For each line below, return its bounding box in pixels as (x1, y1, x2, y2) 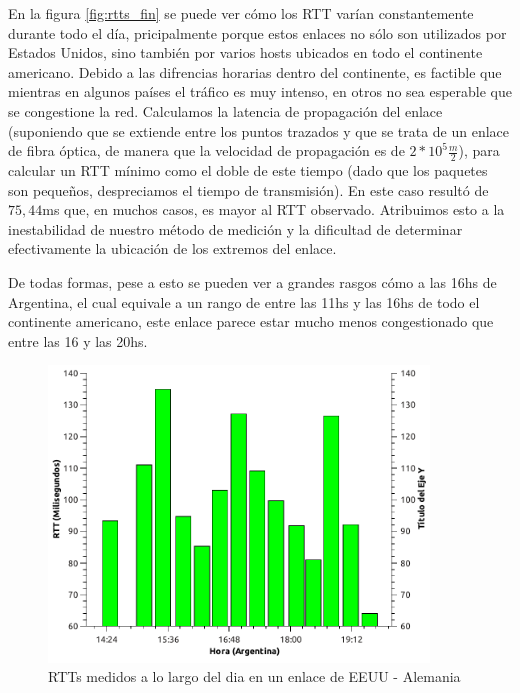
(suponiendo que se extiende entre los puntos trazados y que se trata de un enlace (8, 120, 510, 141)
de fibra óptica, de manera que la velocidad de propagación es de (8, 140, 405, 161)
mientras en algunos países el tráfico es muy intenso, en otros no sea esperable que (8, 81, 512, 102)
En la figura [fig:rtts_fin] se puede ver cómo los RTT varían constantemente (8, 3, 474, 23)
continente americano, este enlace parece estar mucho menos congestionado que (8, 311, 494, 332)
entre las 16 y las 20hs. (8, 330, 148, 351)
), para (458, 140, 500, 161)
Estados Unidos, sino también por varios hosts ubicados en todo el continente (8, 42, 483, 63)
